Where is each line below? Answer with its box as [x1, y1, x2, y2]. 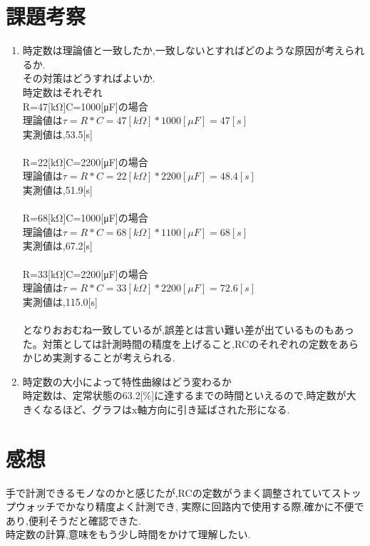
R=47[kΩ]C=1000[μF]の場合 [22, 98, 148, 113]
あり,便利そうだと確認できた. [6, 512, 141, 527]
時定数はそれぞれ [22, 84, 103, 99]
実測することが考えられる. [52, 350, 175, 365]
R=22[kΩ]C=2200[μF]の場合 [22, 154, 148, 169]
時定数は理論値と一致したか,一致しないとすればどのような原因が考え [22, 43, 345, 58]
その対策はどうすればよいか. [22, 71, 155, 86]
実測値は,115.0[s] [22, 294, 98, 309]
